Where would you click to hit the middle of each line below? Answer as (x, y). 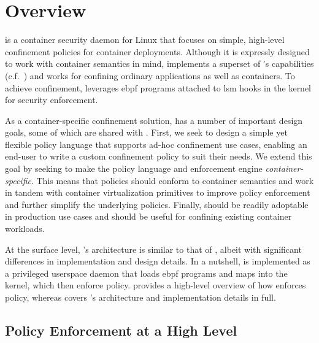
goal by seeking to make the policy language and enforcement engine (134, 168)
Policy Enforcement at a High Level (121, 330)
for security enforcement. (52, 100)
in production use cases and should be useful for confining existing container (148, 216)
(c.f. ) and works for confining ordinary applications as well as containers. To (150, 75)
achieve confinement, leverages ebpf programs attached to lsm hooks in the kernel (158, 87)
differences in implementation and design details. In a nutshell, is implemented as (158, 261)
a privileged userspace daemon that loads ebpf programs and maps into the (146, 273)
